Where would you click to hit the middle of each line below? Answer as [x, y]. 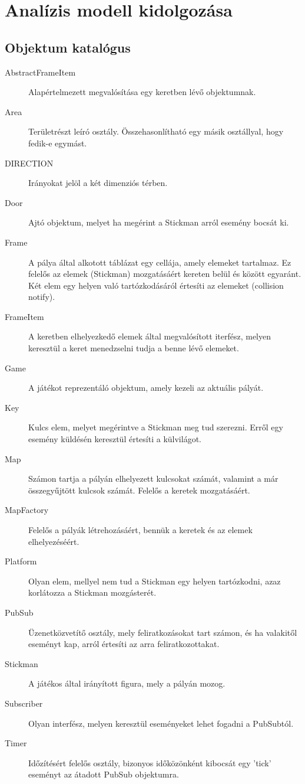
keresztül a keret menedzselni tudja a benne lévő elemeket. [134, 348]
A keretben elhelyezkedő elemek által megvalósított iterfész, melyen [150, 336]
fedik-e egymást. [58, 143]
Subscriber [24, 703]
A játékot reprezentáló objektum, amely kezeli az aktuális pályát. [146, 388]
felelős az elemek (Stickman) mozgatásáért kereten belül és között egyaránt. [165, 274]
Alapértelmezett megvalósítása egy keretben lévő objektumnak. [142, 92]
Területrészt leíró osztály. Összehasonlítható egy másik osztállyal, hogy [156, 131]
